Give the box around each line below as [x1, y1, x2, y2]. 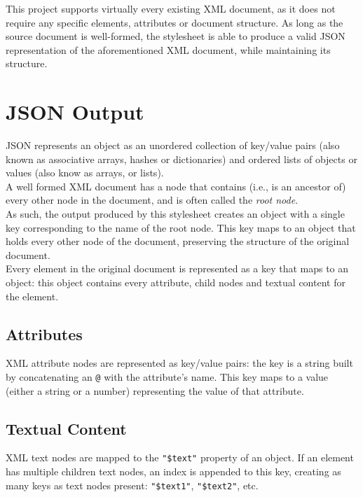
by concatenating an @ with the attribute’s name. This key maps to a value [6, 370, 329, 384]
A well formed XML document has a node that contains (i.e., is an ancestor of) [6, 178, 346, 193]
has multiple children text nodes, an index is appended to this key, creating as [6, 464, 341, 479]
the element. [6, 288, 59, 303]
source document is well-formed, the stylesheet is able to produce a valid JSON [6, 29, 345, 43]
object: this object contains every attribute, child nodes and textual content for [6, 275, 345, 290]
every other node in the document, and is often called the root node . [6, 192, 299, 207]
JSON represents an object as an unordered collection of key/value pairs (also [6, 138, 340, 153]
